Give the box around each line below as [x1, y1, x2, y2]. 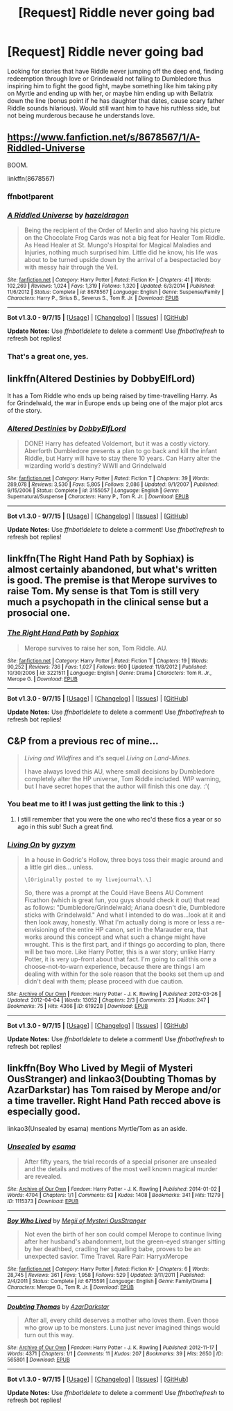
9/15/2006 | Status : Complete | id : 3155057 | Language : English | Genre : [7, 487, 180, 494]
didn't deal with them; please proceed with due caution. [24, 977, 184, 986]
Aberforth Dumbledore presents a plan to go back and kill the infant [24, 447, 217, 455]
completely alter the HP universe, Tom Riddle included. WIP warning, [24, 774, 221, 783]
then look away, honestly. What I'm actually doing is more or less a [24, 918, 215, 927]
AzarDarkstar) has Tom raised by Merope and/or [7, 1084, 221, 1096]
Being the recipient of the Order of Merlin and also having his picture [24, 226, 221, 234]
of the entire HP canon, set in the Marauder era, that [58, 926, 208, 934]
